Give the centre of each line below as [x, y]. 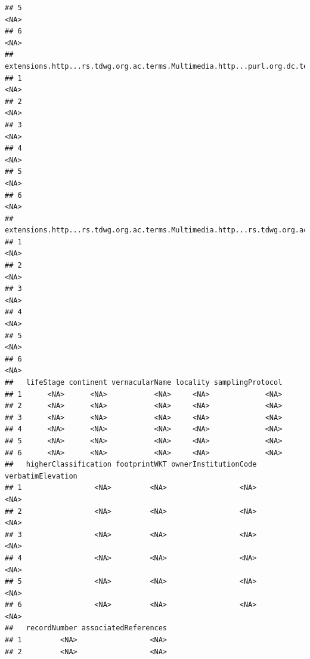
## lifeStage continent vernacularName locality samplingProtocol [144, 382]
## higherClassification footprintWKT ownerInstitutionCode [131, 465]
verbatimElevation [41, 476]
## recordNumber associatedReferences [86, 628]
